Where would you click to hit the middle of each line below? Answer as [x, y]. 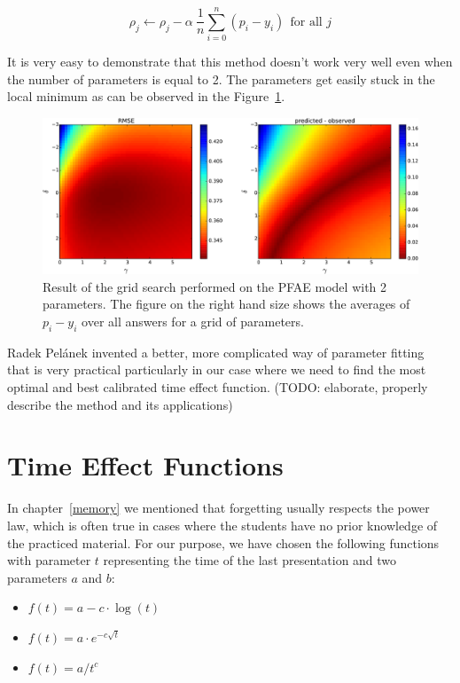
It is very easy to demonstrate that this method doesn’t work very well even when [230, 62]
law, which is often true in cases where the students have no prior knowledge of [222, 525]
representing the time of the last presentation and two [250, 560]
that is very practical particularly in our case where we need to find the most [217, 369]
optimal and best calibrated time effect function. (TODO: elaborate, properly [218, 387]
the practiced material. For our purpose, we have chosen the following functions [223, 542]
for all [306, 22]
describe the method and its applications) [120, 404]
